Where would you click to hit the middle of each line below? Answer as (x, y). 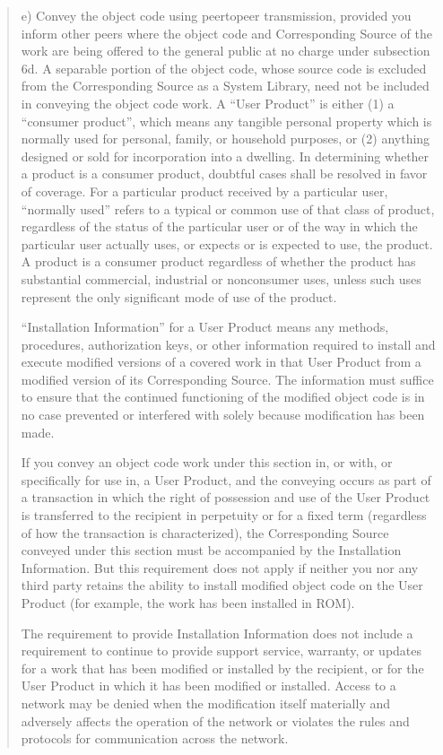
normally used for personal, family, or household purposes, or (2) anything (226, 139)
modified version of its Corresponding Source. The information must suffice (227, 379)
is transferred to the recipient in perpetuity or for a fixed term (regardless (224, 515)
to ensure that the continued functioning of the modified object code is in (223, 397)
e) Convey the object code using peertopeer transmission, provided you (216, 15)
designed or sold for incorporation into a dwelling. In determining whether (225, 156)
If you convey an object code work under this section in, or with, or (207, 462)
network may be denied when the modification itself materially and (206, 703)
